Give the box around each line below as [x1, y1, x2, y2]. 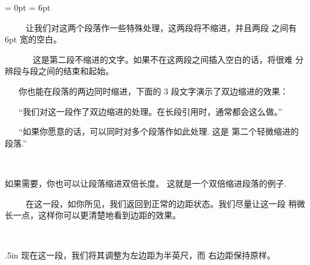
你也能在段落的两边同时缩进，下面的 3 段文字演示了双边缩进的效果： [19, 84, 288, 97]
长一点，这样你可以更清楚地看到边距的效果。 [5, 209, 181, 221]
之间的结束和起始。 [38, 65, 114, 77]
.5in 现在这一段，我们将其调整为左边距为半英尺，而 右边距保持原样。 [5, 249, 275, 261]
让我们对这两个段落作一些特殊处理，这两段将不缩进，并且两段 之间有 [25, 21, 297, 33]
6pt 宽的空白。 [5, 33, 62, 45]
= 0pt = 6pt [5, 1, 51, 13]
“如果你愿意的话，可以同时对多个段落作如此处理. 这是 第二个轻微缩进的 [19, 125, 299, 138]
